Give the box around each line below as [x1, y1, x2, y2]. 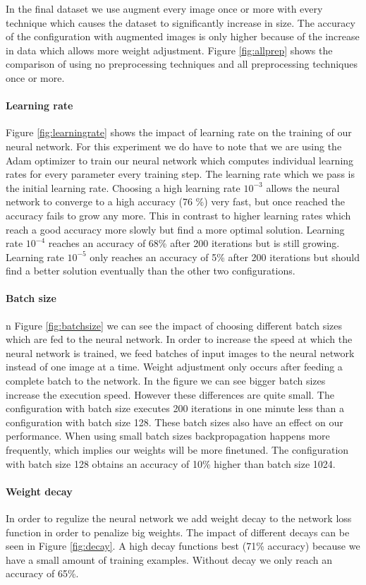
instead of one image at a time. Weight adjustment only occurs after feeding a [6, 359, 343, 374]
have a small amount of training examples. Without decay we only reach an [6, 552, 332, 567]
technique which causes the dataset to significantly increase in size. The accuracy [6, 15, 355, 30]
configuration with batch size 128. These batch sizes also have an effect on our [6, 414, 343, 429]
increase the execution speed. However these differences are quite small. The [6, 387, 334, 402]
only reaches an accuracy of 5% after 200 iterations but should [90, 249, 360, 264]
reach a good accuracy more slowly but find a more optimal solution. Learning [6, 222, 345, 236]
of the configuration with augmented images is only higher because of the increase [6, 29, 360, 44]
